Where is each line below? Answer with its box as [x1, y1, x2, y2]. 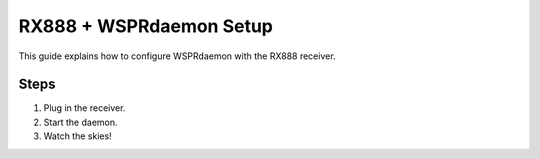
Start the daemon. [43, 116, 119, 128]
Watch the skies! [43, 130, 112, 142]
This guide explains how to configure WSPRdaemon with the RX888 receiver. [18, 50, 336, 62]
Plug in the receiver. [43, 102, 126, 114]
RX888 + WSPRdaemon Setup [18, 15, 274, 37]
